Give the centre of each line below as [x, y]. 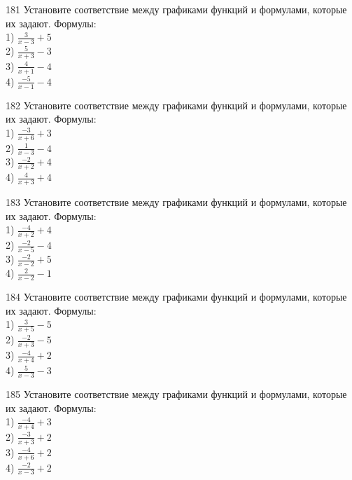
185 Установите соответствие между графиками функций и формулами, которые [176, 393]
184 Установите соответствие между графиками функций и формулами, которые [176, 296]
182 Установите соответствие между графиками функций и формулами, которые [176, 105]
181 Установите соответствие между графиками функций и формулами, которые [176, 9]
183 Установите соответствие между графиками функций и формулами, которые [176, 202]
